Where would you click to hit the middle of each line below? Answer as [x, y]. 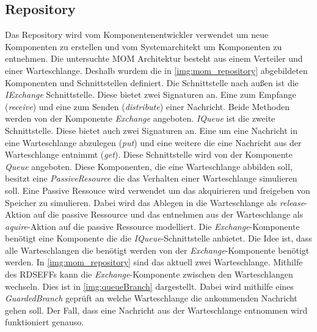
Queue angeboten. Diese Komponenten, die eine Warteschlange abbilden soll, [149, 166]
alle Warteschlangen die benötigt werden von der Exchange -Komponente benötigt [157, 250]
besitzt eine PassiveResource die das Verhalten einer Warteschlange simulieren [151, 178]
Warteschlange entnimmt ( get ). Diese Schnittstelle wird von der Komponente [149, 154]
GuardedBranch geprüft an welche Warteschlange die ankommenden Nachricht [151, 298]
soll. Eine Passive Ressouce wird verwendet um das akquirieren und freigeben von [158, 190]
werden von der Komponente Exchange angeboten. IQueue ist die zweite [140, 118]
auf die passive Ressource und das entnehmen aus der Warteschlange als [168, 214]
